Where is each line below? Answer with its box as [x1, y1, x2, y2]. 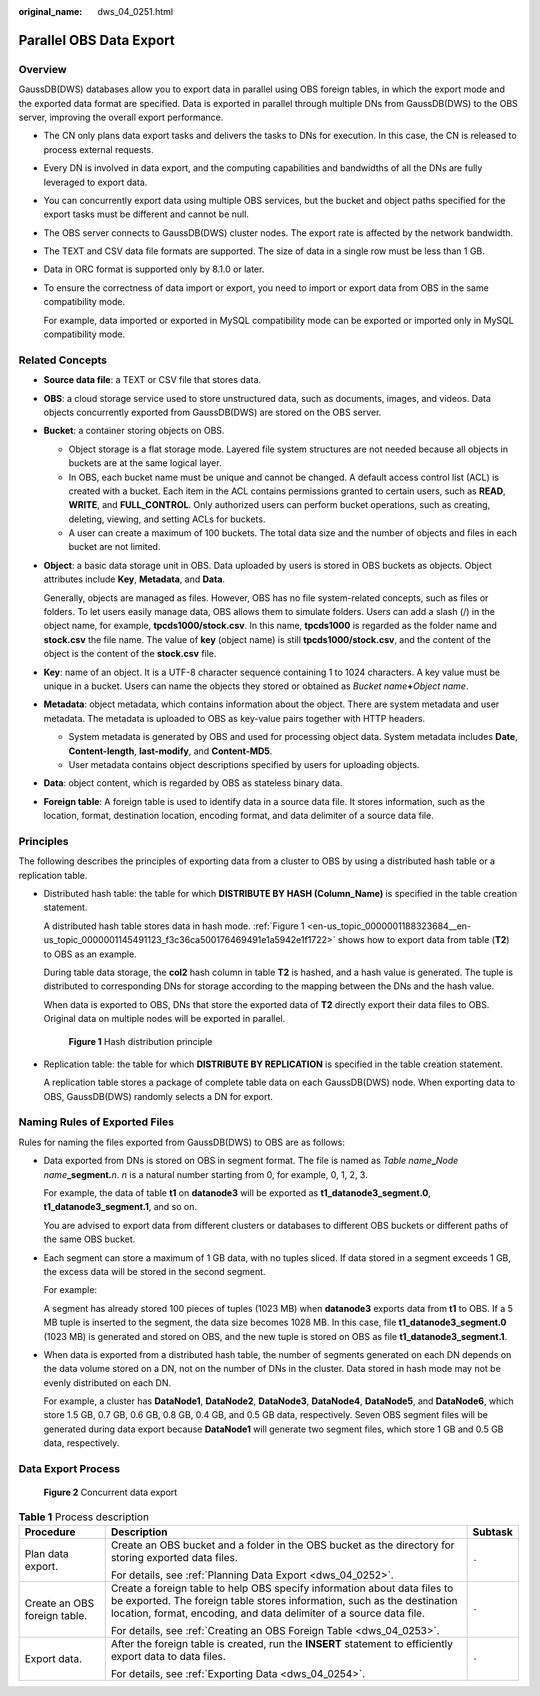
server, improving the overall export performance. [18, 111, 224, 123]
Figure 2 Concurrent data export [43, 1486, 178, 1499]
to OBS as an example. [43, 948, 137, 960]
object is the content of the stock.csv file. [43, 648, 217, 660]
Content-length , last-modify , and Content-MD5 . [68, 745, 273, 757]
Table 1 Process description [18, 1510, 150, 1524]
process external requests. [43, 143, 154, 155]
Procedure [24, 1525, 76, 1539]
